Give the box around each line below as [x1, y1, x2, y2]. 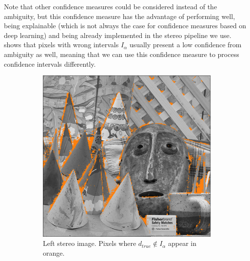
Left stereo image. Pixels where [43, 238, 136, 248]
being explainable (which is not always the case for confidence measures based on [4, 20, 247, 31]
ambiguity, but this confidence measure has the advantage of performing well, [4, 11, 235, 21]
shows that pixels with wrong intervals [4, 39, 119, 50]
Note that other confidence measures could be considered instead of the [4, 1, 217, 11]
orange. [43, 247, 65, 258]
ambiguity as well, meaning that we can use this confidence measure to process [4, 49, 239, 59]
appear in [168, 238, 197, 248]
